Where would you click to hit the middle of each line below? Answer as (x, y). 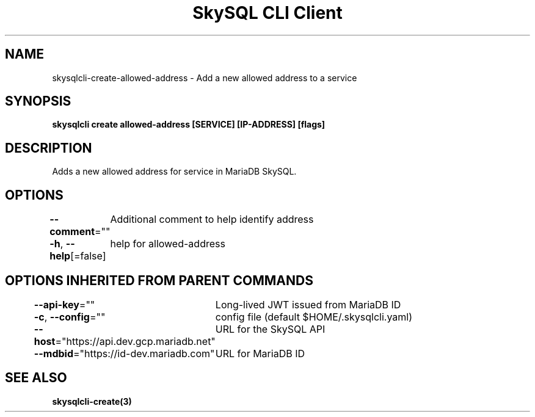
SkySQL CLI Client (267, 13)
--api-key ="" (64, 304)
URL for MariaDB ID (260, 353)
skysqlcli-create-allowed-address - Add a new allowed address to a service (205, 78)
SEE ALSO (36, 378)
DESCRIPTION (49, 148)
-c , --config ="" (70, 317)
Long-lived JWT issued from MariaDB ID (308, 304)
